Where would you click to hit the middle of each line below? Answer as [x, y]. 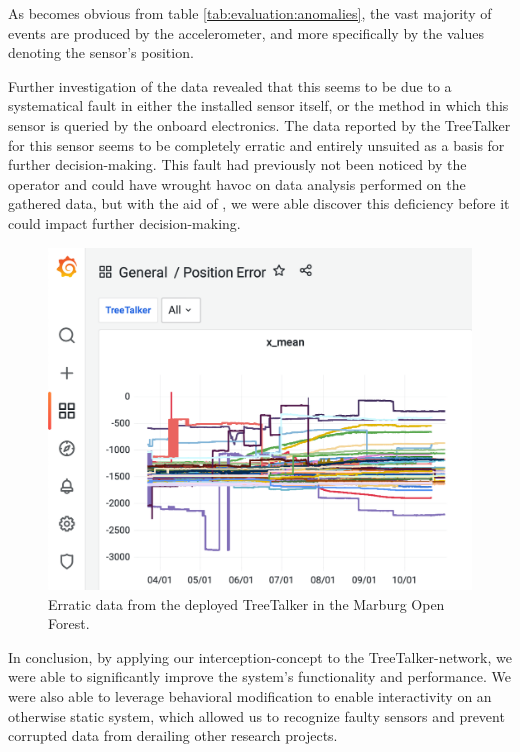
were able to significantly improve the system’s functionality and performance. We [259, 676]
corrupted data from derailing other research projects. [173, 735]
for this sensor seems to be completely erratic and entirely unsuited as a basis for [256, 144]
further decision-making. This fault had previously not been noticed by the [237, 164]
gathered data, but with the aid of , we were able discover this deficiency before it [259, 203]
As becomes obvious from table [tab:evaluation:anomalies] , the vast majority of [250, 13]
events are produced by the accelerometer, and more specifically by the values [246, 32]
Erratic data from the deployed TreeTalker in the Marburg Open [246, 603]
